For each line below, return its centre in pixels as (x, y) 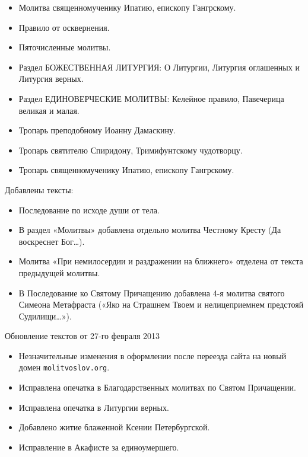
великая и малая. (49, 110)
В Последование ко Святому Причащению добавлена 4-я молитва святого (152, 293)
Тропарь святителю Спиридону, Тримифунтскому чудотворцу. (131, 150)
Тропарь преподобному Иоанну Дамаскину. (97, 130)
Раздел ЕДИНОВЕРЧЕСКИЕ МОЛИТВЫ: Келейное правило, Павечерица (151, 98)
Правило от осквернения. (64, 27)
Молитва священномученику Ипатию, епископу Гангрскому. (127, 7)
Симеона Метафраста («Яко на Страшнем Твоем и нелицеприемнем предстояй (161, 304)
